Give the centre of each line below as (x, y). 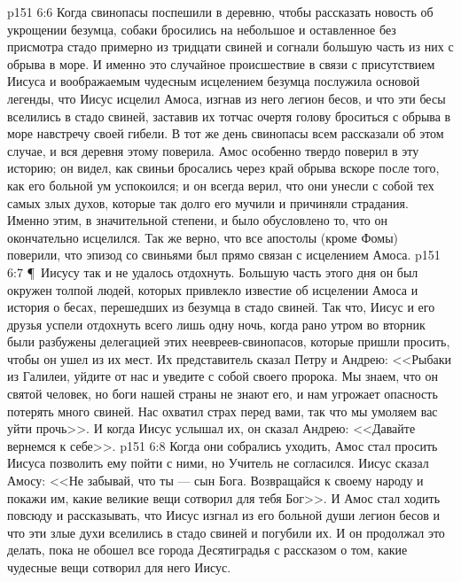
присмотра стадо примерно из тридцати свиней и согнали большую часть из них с (230, 47)
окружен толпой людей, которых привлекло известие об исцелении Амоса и (213, 289)
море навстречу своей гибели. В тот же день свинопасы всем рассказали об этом (226, 133)
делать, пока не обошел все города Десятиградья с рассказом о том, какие (207, 550)
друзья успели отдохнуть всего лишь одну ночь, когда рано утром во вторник (216, 324)
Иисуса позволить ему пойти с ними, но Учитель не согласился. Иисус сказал (218, 463)
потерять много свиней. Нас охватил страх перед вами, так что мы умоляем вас (223, 411)
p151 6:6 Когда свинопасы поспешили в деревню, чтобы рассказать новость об (220, 12)
